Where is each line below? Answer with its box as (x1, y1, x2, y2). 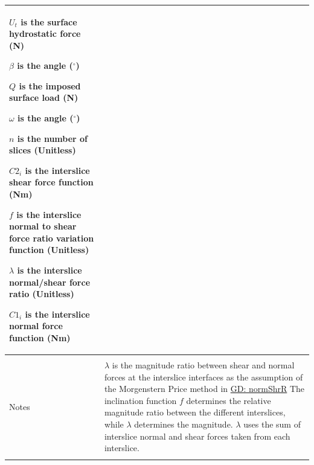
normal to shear (9, 220, 77, 232)
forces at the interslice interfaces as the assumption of (104, 370, 303, 383)
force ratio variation (9, 231, 94, 244)
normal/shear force (9, 275, 91, 288)
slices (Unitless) (9, 144, 76, 156)
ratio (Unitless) (9, 287, 74, 300)
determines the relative (186, 394, 271, 406)
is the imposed (19, 79, 81, 92)
